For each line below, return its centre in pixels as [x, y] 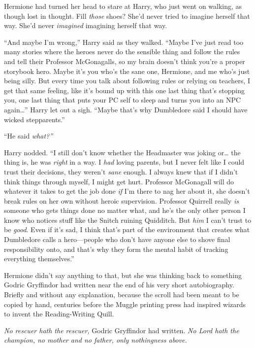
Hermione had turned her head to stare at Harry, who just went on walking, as [123, 6]
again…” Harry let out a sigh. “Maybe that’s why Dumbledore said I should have [126, 109]
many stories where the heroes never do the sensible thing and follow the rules [122, 52]
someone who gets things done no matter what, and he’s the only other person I [125, 210]
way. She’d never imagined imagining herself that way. [86, 25]
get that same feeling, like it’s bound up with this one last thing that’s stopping [124, 90]
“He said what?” [29, 136]
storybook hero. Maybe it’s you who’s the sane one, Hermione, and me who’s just [127, 71]
